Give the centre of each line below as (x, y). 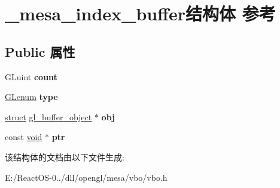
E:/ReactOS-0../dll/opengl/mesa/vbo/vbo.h (86, 177)
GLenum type (31, 97)
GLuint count (31, 76)
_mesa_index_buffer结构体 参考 (140, 13)
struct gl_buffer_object (48, 116)
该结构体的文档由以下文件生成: (65, 157)
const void (24, 137)
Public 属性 (40, 51)
